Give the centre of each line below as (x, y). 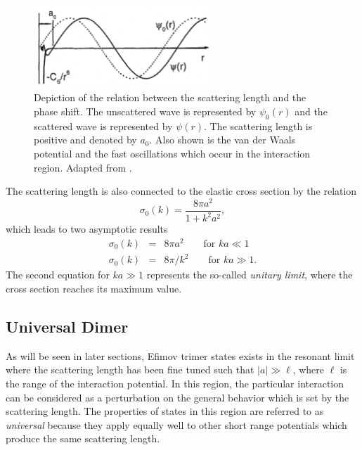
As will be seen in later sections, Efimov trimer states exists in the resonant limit (180, 355)
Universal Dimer (67, 326)
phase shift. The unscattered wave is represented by (145, 111)
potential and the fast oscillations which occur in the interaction (172, 153)
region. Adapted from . (83, 167)
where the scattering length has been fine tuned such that (130, 369)
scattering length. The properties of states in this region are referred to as (165, 411)
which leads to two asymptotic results (87, 229)
